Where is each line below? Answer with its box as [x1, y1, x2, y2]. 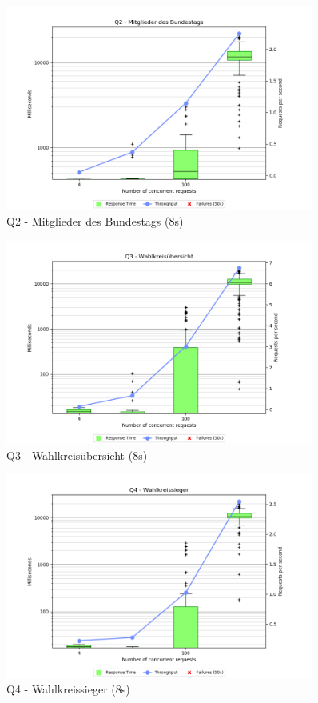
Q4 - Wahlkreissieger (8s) [6, 681, 130, 697]
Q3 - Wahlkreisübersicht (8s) [6, 446, 148, 463]
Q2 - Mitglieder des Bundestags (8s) [6, 212, 184, 229]
